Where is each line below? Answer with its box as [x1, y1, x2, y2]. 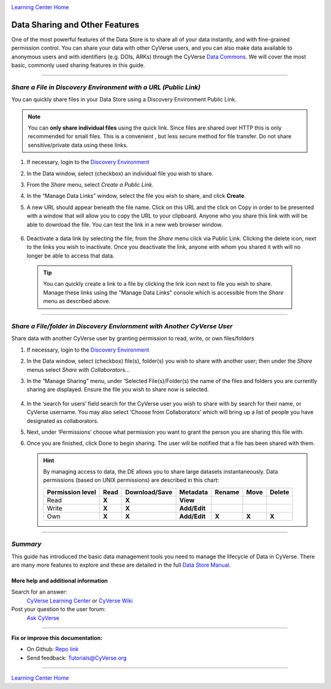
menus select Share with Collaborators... [26, 366, 130, 373]
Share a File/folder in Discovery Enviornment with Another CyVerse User [11, 322, 233, 331]
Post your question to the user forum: [11, 605, 106, 613]
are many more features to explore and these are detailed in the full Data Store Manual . [11, 561, 231, 569]
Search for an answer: [11, 588, 67, 596]
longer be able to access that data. [26, 252, 115, 259]
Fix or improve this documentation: [11, 634, 103, 642]
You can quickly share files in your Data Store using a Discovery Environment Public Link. [11, 96, 237, 103]
